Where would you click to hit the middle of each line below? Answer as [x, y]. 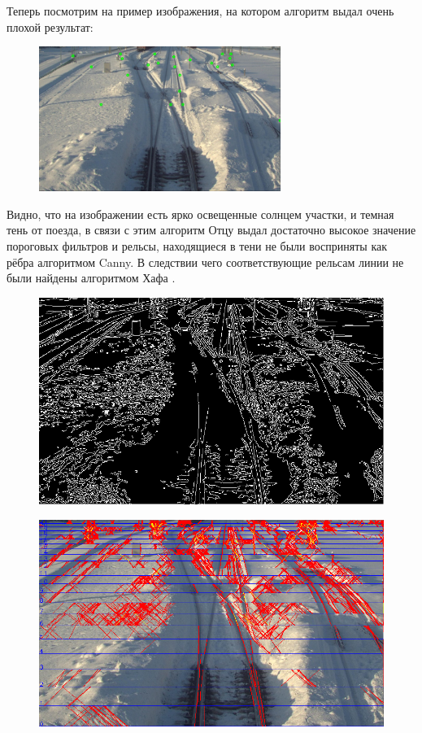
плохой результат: [50, 26]
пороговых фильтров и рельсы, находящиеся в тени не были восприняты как [197, 246]
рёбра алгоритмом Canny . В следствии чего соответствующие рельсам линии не [205, 262]
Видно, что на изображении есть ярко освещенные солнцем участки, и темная [200, 214]
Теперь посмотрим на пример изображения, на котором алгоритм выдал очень [200, 11]
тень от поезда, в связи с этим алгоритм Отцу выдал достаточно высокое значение [211, 230]
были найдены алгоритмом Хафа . [91, 278]
